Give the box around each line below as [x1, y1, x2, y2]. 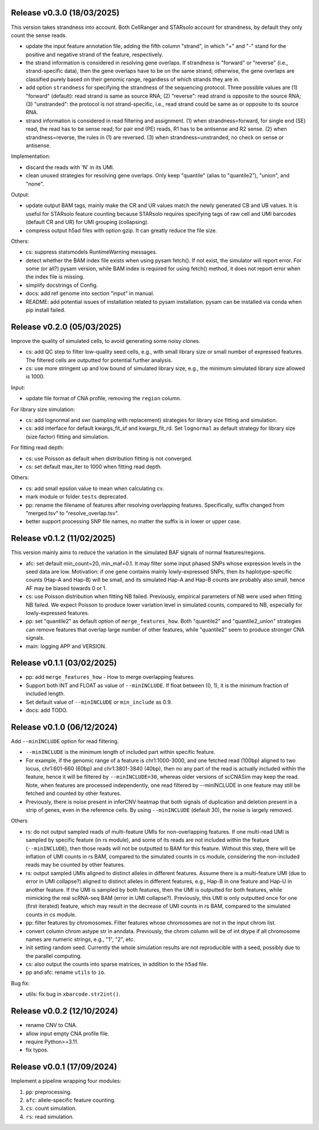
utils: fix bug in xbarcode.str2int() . [25, 990, 121, 998]
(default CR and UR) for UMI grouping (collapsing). [25, 219, 149, 226]
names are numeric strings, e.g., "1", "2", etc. [25, 935, 135, 943]
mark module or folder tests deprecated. [25, 493, 128, 500]
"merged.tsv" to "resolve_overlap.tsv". [25, 509, 119, 517]
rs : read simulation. [25, 1113, 74, 1120]
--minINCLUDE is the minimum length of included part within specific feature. [25, 749, 216, 756]
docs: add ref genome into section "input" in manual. [25, 290, 155, 297]
